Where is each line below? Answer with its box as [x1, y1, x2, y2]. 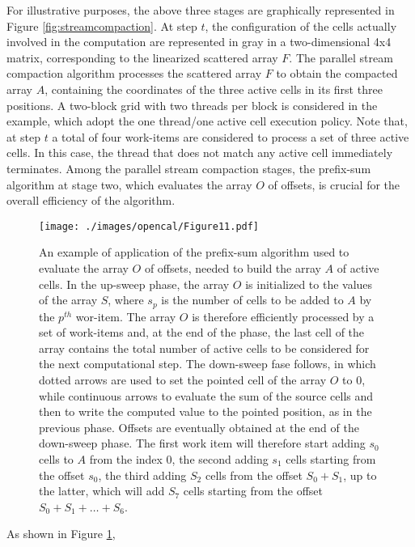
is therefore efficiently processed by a [192, 307, 375, 324]
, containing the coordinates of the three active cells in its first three [44, 80, 383, 97]
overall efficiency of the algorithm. [6, 192, 176, 209]
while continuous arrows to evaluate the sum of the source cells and [39, 387, 374, 404]
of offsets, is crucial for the [268, 176, 400, 193]
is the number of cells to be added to [161, 291, 344, 308]
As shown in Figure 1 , [6, 525, 116, 542]
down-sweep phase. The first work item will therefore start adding [39, 435, 366, 452]
